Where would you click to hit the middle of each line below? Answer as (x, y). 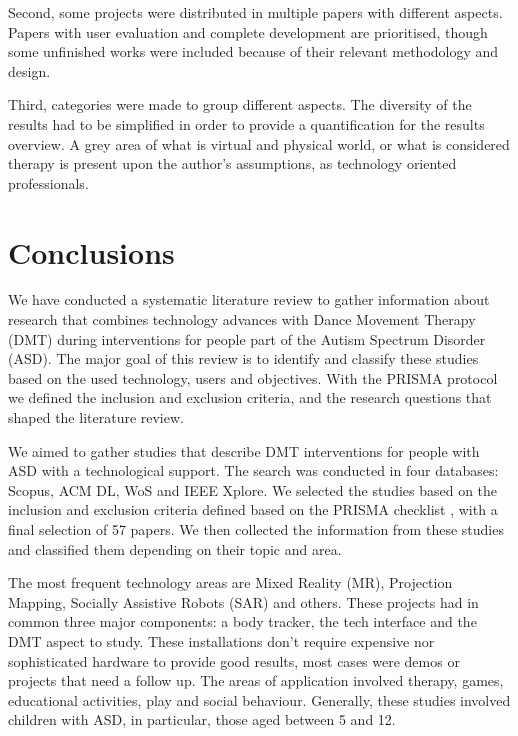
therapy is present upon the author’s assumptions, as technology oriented (232, 163)
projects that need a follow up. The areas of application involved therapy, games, (256, 680)
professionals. (48, 182)
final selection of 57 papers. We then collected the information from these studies (256, 529)
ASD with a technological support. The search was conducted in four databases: (253, 470)
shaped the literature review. (96, 417)
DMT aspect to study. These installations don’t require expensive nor (221, 640)
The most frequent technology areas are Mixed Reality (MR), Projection (230, 582)
